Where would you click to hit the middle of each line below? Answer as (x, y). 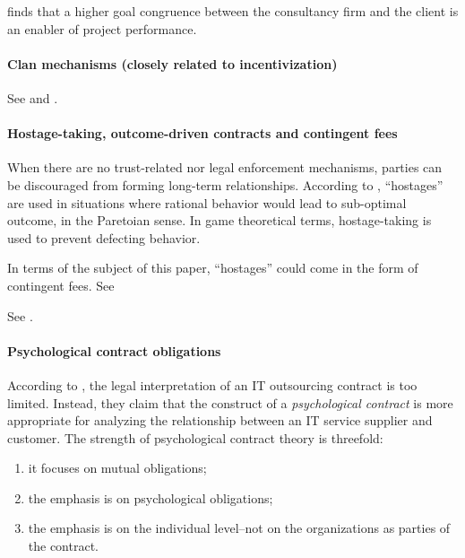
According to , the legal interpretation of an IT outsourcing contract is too (212, 384)
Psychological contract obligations (114, 350)
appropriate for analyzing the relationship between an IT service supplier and (220, 420)
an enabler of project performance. (102, 28)
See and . (33, 97)
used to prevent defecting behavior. (104, 237)
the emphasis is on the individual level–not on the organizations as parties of (239, 528)
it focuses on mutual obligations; (117, 468)
